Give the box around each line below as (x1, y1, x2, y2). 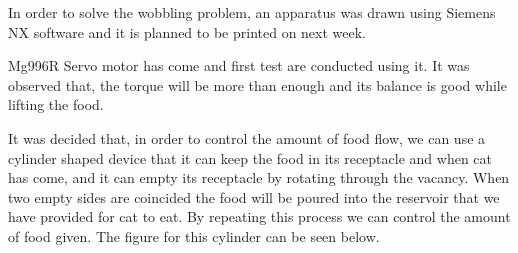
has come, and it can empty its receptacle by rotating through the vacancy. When (8, 167, 510, 188)
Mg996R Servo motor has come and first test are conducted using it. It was (8, 55, 470, 76)
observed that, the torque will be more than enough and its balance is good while (8, 74, 507, 95)
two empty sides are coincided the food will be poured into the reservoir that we (8, 186, 500, 207)
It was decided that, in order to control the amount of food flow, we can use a (8, 127, 486, 148)
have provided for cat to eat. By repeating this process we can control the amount (8, 206, 511, 227)
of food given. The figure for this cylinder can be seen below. (8, 225, 380, 246)
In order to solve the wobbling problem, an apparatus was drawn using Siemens (8, 2, 496, 22)
